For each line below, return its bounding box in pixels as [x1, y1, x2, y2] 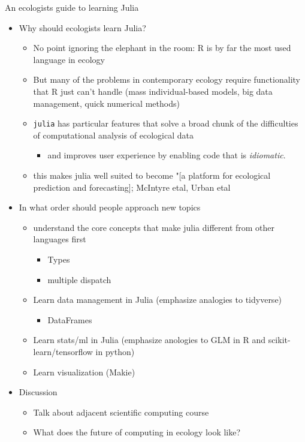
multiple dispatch [47, 273, 111, 285]
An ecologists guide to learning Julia [5, 1, 139, 13]
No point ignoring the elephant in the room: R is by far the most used [33, 41, 291, 54]
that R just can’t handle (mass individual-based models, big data [33, 85, 273, 97]
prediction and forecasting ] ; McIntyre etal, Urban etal [33, 181, 231, 193]
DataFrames [47, 313, 92, 326]
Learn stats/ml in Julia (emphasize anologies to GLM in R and [33, 333, 265, 346]
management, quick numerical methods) [33, 97, 180, 109]
